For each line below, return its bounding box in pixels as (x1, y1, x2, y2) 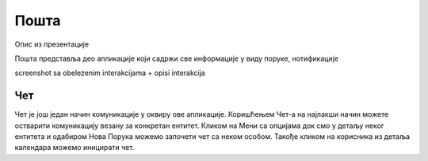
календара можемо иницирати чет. (14, 143, 135, 152)
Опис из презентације (14, 39, 90, 49)
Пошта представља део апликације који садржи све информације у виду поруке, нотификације (14, 54, 338, 63)
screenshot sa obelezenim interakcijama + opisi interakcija (14, 68, 205, 78)
